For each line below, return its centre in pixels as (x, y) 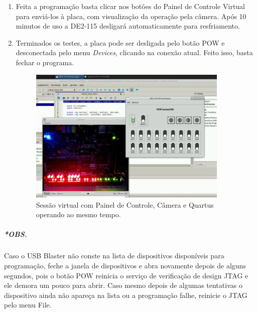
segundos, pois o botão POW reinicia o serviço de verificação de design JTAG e (126, 275)
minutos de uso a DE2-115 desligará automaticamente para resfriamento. (128, 26)
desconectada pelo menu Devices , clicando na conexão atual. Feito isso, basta (134, 52)
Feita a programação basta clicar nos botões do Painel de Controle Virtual (130, 6)
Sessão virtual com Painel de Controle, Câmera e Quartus (125, 204)
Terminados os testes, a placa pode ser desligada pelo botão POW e (120, 42)
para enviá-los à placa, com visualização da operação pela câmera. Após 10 (131, 16)
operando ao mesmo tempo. (78, 214)
